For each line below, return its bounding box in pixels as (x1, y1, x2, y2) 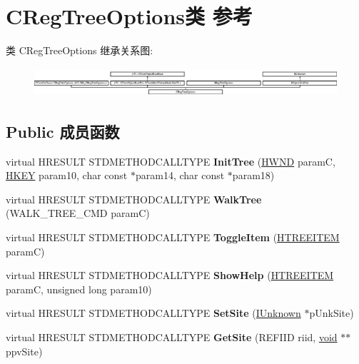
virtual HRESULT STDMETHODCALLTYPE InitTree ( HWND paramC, (6, 153, 335, 168)
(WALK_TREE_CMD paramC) (6, 206, 150, 221)
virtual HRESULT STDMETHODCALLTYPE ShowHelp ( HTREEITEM (6, 268, 334, 283)
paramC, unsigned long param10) (6, 281, 152, 296)
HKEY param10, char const (6, 168, 128, 183)
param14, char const (135, 168, 225, 183)
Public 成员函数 (6, 120, 120, 142)
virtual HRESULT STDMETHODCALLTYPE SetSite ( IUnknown (6, 305, 301, 320)
